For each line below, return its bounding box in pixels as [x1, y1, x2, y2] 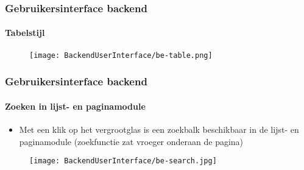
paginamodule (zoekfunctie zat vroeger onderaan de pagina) [19, 135, 244, 147]
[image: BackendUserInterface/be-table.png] [29, 51, 213, 60]
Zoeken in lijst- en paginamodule [5, 99, 146, 112]
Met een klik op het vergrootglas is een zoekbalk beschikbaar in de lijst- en [19, 122, 299, 135]
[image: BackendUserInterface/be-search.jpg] [29, 157, 217, 166]
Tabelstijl [5, 26, 45, 39]
